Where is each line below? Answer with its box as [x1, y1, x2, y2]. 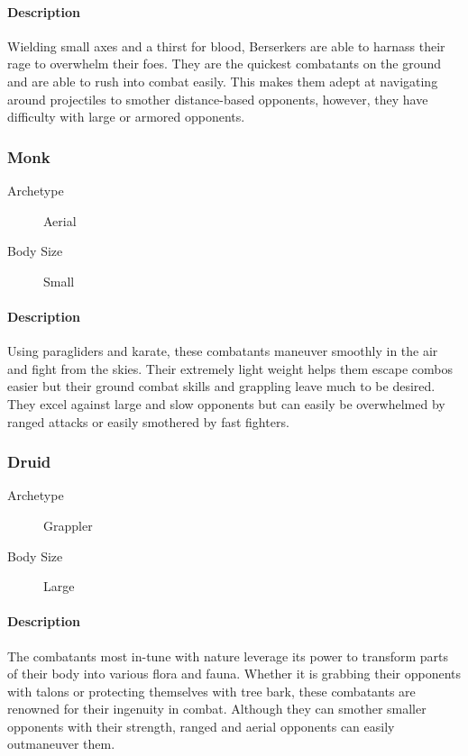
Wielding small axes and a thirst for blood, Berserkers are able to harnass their [7, 36, 445, 55]
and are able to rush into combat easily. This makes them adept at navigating [7, 71, 438, 90]
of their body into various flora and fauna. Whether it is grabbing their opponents [7, 664, 462, 683]
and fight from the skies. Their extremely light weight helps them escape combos [7, 359, 453, 378]
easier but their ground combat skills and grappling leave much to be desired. [7, 377, 436, 396]
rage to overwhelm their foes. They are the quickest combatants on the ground [7, 54, 442, 73]
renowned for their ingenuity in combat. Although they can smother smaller [7, 699, 427, 718]
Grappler [43, 515, 93, 534]
